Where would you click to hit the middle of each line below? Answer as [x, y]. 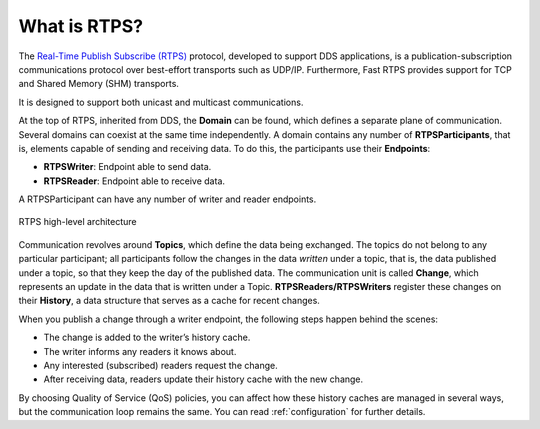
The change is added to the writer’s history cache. [147, 337]
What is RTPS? [81, 26]
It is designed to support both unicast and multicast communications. [161, 102]
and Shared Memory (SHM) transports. [99, 84]
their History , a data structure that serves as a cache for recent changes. [169, 301]
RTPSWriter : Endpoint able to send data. [127, 167]
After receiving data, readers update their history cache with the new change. [203, 379]
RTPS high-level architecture [77, 222]
